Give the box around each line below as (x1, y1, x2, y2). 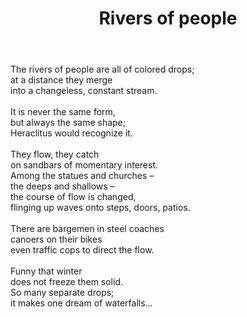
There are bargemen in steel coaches (10, 223, 165, 235)
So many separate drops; (10, 287, 115, 299)
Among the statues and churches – (10, 170, 155, 182)
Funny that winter (10, 265, 83, 277)
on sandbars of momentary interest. (10, 159, 159, 171)
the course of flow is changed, (10, 191, 137, 203)
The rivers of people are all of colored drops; (10, 63, 195, 76)
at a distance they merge (10, 74, 113, 86)
